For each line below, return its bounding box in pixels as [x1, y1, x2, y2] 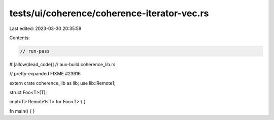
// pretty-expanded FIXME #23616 [9, 71, 81, 77]
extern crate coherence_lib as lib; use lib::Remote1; [9, 80, 116, 86]
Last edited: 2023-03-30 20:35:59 [9, 25, 82, 32]
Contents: [9, 35, 30, 41]
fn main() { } [9, 108, 35, 114]
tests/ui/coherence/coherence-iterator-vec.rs [9, 8, 209, 19]
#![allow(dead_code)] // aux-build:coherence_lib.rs [9, 61, 116, 67]
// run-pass [20, 48, 50, 54]
